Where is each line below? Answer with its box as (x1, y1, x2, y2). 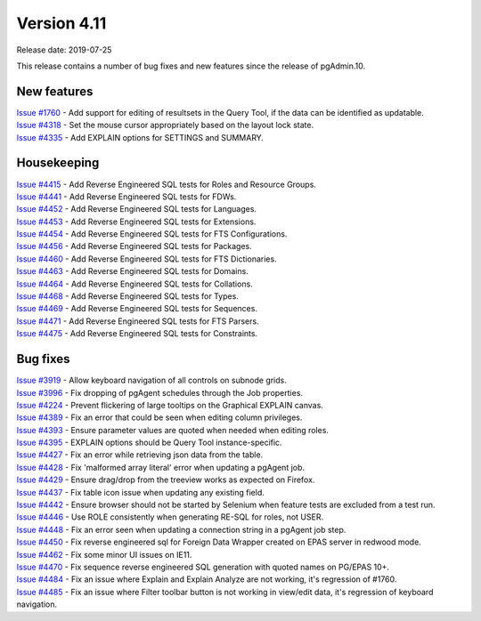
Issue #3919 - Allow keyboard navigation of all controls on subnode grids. (16, 375, 287, 386)
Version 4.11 (16, 13, 107, 33)
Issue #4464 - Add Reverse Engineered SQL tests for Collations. (16, 278, 253, 289)
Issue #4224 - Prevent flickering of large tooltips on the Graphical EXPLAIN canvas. (16, 399, 324, 410)
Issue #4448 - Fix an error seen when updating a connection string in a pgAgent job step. (16, 524, 346, 535)
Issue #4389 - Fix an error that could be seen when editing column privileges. (16, 412, 303, 423)
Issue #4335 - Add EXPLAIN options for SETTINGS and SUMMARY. (16, 132, 265, 142)
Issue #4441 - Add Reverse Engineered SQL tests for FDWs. (16, 191, 237, 202)
